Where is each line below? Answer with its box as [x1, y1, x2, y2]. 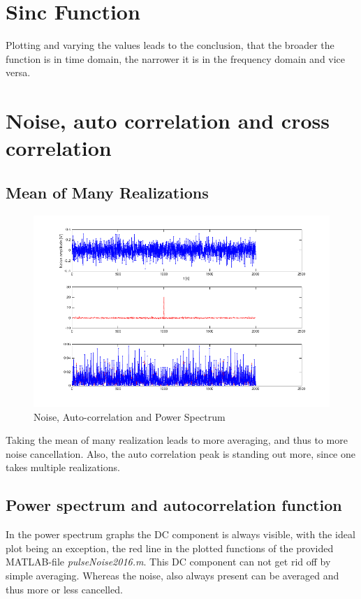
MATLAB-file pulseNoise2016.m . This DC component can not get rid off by [6, 554, 331, 569]
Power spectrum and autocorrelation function [6, 494, 342, 516]
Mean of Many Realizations [6, 181, 209, 203]
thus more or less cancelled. [6, 582, 123, 596]
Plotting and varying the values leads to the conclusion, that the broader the [6, 38, 334, 52]
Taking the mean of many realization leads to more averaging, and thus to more [6, 433, 348, 447]
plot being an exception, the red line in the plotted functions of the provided [6, 540, 334, 555]
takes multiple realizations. [6, 460, 120, 475]
